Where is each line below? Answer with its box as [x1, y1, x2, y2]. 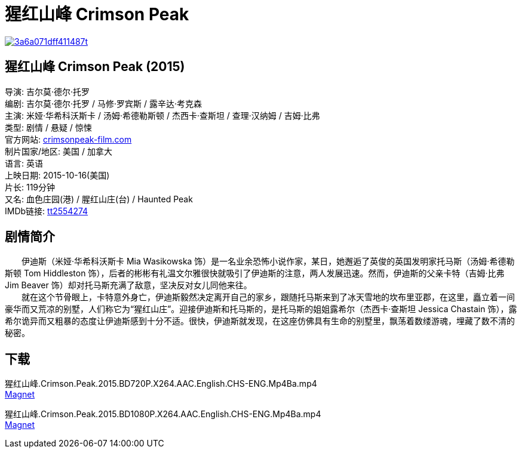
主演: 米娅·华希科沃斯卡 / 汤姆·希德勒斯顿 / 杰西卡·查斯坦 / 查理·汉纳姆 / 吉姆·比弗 [5, 110, 320, 121]
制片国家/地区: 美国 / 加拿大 [5, 146, 112, 156]
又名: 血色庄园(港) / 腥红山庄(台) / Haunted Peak [5, 193, 193, 204]
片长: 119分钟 [5, 181, 56, 192]
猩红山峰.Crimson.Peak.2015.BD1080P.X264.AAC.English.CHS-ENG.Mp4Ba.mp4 [5, 409, 321, 420]
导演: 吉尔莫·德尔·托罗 [5, 86, 90, 97]
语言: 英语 [5, 158, 43, 168]
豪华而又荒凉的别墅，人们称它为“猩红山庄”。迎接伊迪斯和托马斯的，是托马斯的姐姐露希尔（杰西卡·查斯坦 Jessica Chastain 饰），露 [5, 304, 517, 315]
